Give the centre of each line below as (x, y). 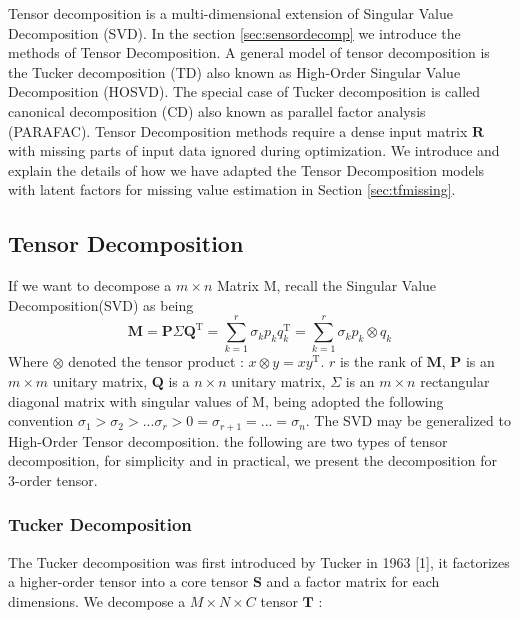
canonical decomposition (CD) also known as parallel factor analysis (217, 110)
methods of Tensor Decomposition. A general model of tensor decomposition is (249, 52)
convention (41, 420)
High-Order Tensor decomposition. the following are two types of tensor (228, 440)
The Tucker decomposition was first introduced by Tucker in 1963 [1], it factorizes (259, 561)
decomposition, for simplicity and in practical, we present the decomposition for (252, 460)
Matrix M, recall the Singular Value (326, 285)
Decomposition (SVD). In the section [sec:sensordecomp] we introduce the (234, 32)
